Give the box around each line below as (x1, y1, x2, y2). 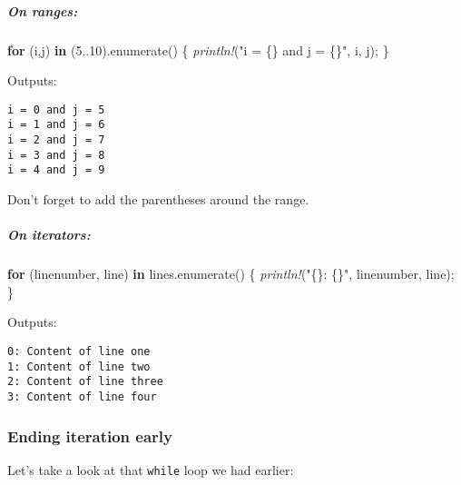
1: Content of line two (7, 360, 151, 373)
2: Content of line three (7, 375, 163, 389)
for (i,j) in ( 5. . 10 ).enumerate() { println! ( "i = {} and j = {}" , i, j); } (7, 40, 389, 59)
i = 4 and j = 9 (7, 163, 105, 177)
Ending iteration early (7, 424, 172, 447)
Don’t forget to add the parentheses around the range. (7, 190, 309, 209)
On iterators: (7, 225, 91, 244)
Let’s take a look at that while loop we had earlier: (7, 460, 294, 479)
